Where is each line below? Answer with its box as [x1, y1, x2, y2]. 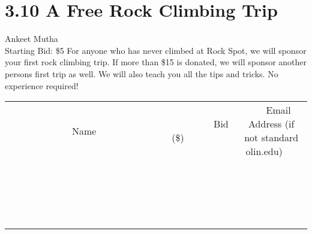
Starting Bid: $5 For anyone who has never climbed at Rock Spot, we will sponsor [5, 44, 307, 56]
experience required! [5, 79, 79, 92]
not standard [244, 130, 299, 145]
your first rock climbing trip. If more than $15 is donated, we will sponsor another [5, 56, 307, 68]
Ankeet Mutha [5, 32, 58, 45]
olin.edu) [245, 144, 283, 159]
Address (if [248, 117, 295, 131]
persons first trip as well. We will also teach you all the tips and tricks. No [5, 67, 278, 80]
